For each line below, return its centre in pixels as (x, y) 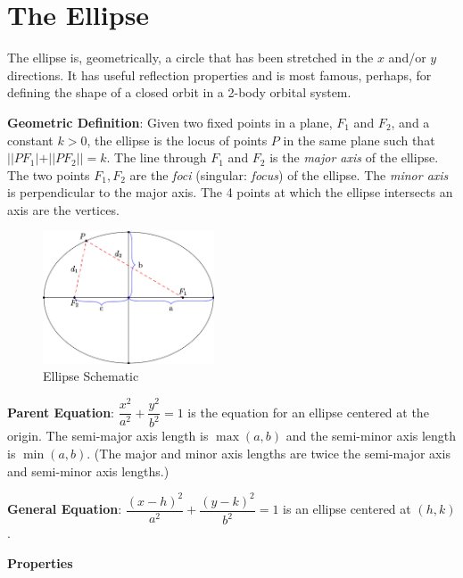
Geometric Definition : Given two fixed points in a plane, (170, 122)
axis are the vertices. (63, 209)
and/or (407, 58)
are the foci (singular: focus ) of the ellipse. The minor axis (289, 174)
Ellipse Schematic (91, 376)
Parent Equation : (61, 412)
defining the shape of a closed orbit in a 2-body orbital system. (179, 92)
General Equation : (65, 509)
